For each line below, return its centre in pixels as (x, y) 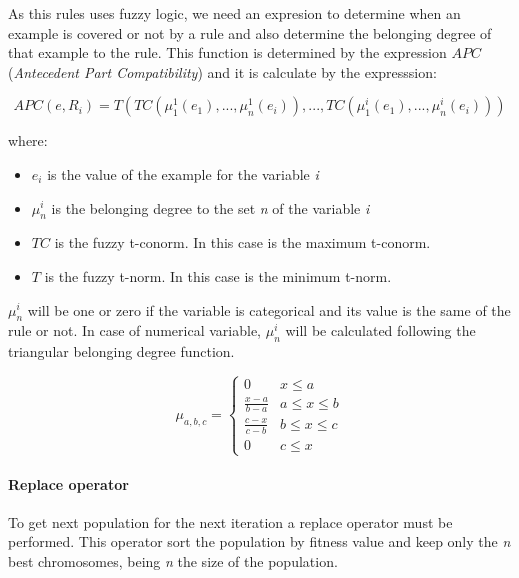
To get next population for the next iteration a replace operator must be (230, 521)
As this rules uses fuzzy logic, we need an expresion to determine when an (234, 13)
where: (28, 140)
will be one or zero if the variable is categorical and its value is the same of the (269, 309)
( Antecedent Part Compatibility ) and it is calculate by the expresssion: (222, 71)
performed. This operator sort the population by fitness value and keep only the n (259, 541)
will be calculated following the (380, 330)
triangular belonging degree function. (121, 351)
